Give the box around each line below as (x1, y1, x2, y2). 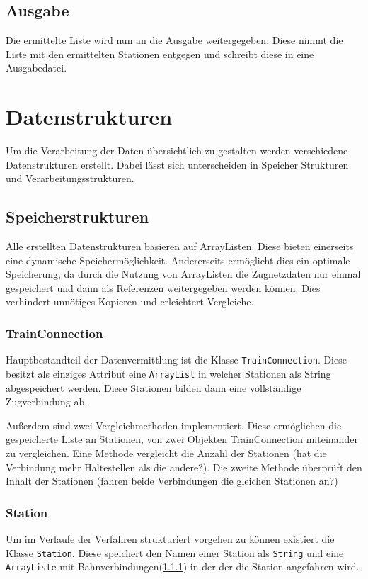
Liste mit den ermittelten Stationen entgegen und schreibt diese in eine (6, 46, 314, 61)
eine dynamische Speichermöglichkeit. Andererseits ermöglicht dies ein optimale (6, 252, 350, 267)
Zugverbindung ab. (6, 394, 88, 409)
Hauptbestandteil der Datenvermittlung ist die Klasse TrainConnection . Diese (6, 352, 347, 367)
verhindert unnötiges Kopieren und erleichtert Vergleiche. (6, 294, 254, 309)
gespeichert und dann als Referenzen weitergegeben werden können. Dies (6, 280, 321, 295)
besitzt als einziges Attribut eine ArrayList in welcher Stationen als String (6, 366, 331, 381)
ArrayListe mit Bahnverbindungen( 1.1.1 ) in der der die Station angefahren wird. (6, 559, 360, 574)
